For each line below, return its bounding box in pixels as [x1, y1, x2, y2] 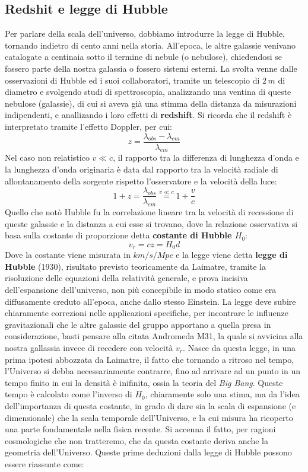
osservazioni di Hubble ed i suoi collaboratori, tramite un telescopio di [5, 74, 260, 86]
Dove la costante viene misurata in [5, 248, 131, 261]
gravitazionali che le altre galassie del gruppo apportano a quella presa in [5, 318, 271, 330]
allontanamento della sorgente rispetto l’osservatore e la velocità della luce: [5, 174, 277, 187]
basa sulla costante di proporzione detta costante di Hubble [5, 229, 232, 241]
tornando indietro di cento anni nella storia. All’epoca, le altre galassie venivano [5, 39, 296, 51]
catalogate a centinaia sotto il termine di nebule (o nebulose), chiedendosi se [5, 50, 282, 63]
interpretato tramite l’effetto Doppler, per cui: [5, 120, 172, 132]
